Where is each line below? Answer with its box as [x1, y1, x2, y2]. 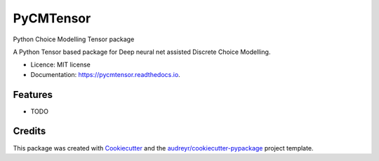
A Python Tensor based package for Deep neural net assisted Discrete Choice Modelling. [13, 48, 271, 56]
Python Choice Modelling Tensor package [13, 35, 135, 43]
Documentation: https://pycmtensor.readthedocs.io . [30, 70, 180, 78]
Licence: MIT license [30, 60, 91, 69]
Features [13, 88, 53, 101]
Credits [13, 125, 46, 137]
